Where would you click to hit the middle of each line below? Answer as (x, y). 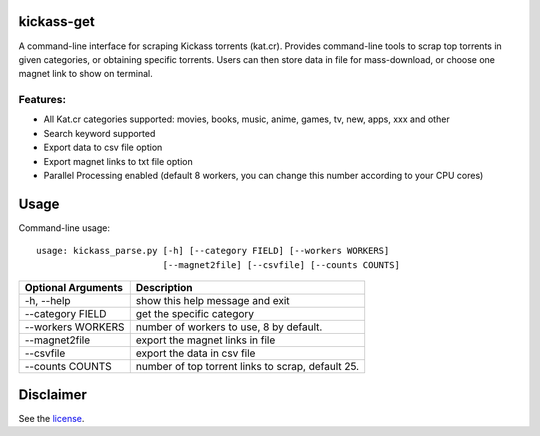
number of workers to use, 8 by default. (229, 327)
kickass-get (56, 21)
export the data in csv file (195, 353)
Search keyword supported (99, 133)
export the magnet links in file (205, 340)
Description (164, 288)
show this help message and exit (212, 301)
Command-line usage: (64, 227)
